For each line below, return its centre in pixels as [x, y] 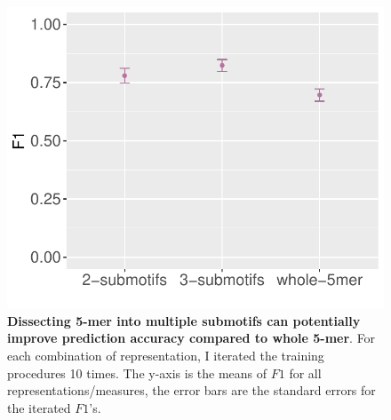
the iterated [39, 407]
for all [305, 372]
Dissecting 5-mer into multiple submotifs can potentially [184, 320]
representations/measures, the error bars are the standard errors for [192, 390]
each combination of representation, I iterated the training [166, 355]
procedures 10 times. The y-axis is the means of [137, 372]
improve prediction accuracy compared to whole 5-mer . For [192, 338]
